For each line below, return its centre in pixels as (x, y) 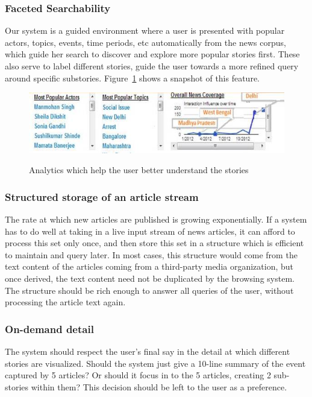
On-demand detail (49, 329)
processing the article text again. (65, 302)
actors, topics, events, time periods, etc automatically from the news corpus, (145, 42)
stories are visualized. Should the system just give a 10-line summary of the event (155, 363)
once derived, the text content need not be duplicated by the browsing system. (150, 278)
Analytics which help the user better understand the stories (139, 170)
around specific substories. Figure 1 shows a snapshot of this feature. (133, 78)
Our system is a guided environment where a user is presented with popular (145, 30)
